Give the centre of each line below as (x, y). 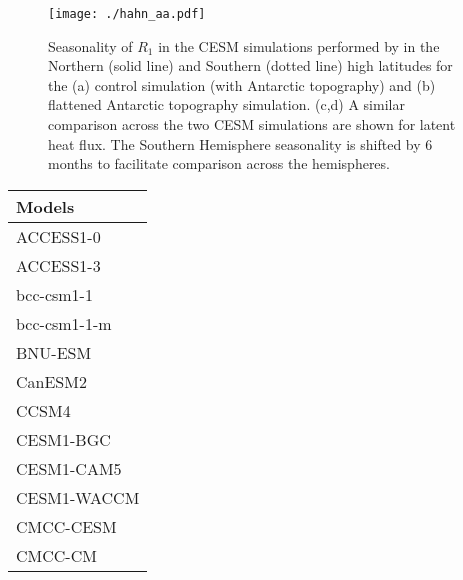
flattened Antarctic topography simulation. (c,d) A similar (226, 104)
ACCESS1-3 (58, 265)
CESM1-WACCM (78, 497)
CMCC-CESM (66, 526)
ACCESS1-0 (58, 236)
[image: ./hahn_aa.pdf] (127, 14)
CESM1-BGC (63, 439)
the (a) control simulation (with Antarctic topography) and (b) (242, 84)
